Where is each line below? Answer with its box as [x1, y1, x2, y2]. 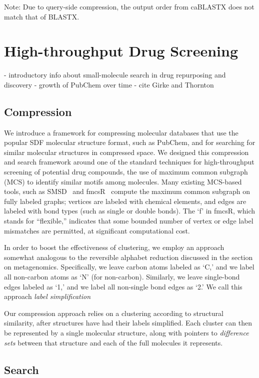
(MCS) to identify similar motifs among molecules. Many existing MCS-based [4, 176, 242, 186]
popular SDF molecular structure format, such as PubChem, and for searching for [4, 137, 255, 147]
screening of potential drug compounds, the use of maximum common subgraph [4, 166, 248, 177]
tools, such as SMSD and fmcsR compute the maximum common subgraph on [4, 186, 250, 196]
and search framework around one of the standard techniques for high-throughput [4, 156, 254, 167]
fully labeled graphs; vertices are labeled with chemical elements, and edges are [4, 195, 246, 206]
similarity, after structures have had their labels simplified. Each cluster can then [4, 317, 252, 328]
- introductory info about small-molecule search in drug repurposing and [4, 69, 226, 80]
